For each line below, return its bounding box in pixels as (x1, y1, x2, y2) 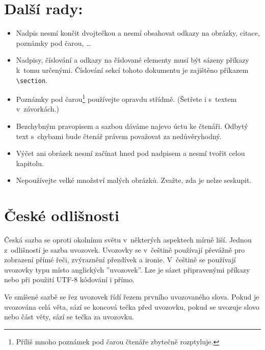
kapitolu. (16, 157, 44, 168)
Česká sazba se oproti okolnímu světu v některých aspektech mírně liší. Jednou (4, 234, 252, 245)
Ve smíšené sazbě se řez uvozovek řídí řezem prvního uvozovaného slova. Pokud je (4, 291, 259, 302)
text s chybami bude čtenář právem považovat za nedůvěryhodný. (16, 130, 222, 141)
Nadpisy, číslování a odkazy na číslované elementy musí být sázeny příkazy (16, 55, 249, 65)
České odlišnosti (4, 205, 119, 226)
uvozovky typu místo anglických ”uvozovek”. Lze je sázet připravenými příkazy (4, 264, 250, 275)
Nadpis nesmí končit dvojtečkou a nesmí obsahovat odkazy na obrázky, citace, (16, 28, 260, 38)
